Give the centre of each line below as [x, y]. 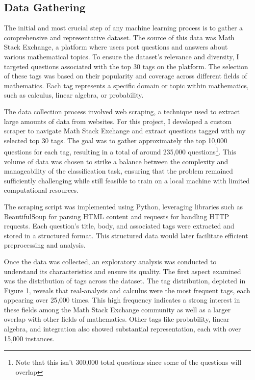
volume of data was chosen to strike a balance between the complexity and [116, 161]
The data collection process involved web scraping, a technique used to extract [122, 111]
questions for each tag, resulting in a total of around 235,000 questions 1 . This [120, 151]
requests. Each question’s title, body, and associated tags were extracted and [119, 226]
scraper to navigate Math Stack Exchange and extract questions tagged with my [125, 131]
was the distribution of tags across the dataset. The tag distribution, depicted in [125, 281]
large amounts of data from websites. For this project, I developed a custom [118, 121]
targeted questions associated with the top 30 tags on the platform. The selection [126, 66]
